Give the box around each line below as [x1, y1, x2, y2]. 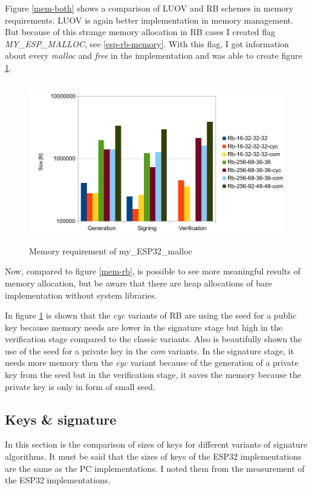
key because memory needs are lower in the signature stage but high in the [5, 320, 282, 333]
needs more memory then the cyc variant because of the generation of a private [5, 356, 299, 369]
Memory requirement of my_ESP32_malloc [29, 244, 192, 257]
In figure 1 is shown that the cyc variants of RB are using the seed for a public [5, 309, 297, 322]
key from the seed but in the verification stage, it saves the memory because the [5, 368, 302, 381]
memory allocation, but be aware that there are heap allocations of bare [5, 276, 272, 289]
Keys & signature [5, 409, 117, 428]
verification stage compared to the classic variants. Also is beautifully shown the [5, 333, 302, 345]
